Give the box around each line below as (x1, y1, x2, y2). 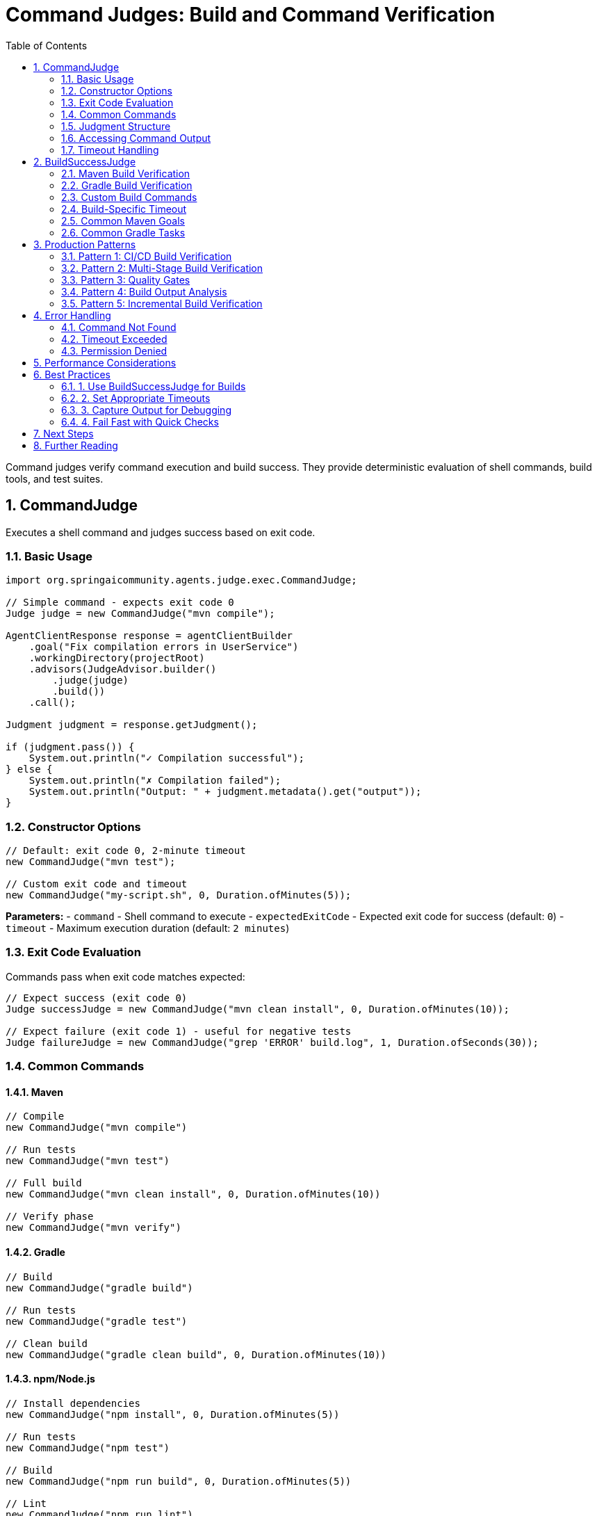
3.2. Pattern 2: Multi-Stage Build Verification (61, 261, 263, 274)
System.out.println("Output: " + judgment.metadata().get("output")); (28, 786, 422, 798)
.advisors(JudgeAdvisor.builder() (28, 663, 217, 675)
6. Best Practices (33, 368, 111, 380)
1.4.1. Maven (6, 1086, 63, 1098)
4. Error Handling (33, 309, 111, 321)
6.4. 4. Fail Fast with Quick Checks (61, 415, 219, 428)
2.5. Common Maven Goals (61, 214, 185, 227)
